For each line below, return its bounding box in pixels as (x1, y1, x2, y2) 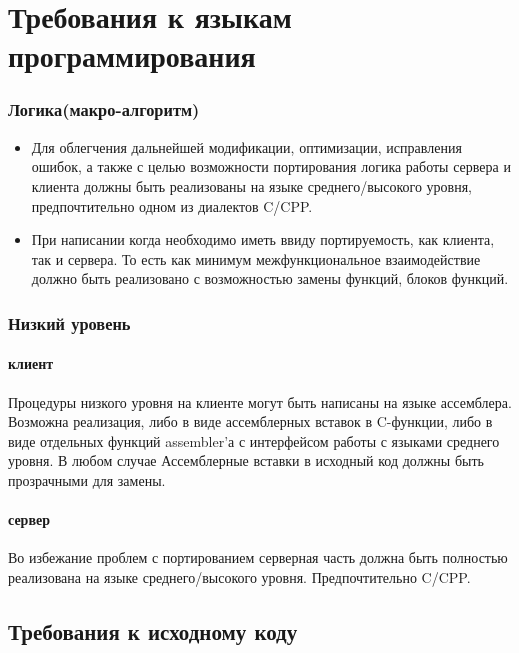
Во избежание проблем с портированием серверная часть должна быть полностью (8, 547, 508, 568)
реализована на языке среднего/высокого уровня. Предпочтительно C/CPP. (8, 566, 471, 587)
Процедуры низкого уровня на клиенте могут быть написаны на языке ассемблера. (8, 391, 512, 412)
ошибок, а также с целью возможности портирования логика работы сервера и (31, 156, 511, 177)
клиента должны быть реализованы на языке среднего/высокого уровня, (31, 175, 472, 196)
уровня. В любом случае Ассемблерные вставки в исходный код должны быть (8, 450, 484, 471)
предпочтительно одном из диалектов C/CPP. (31, 195, 313, 216)
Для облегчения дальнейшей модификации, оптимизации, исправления (31, 136, 462, 157)
